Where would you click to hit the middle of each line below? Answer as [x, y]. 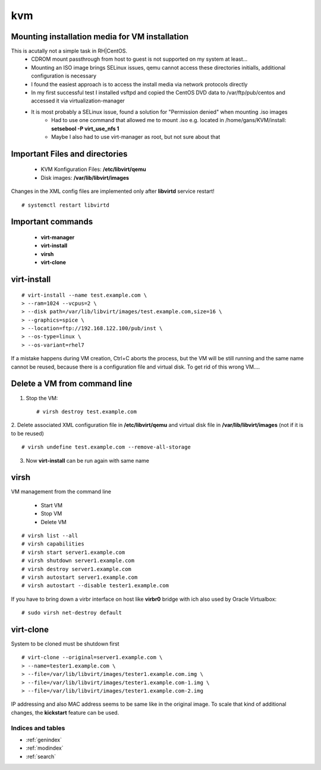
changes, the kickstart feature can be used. [65, 712]
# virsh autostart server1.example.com [80, 577]
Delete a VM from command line [72, 384]
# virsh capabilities [53, 544]
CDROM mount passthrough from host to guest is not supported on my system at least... [139, 59]
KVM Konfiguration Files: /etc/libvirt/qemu [93, 169]
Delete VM [53, 522]
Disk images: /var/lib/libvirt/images [85, 177]
